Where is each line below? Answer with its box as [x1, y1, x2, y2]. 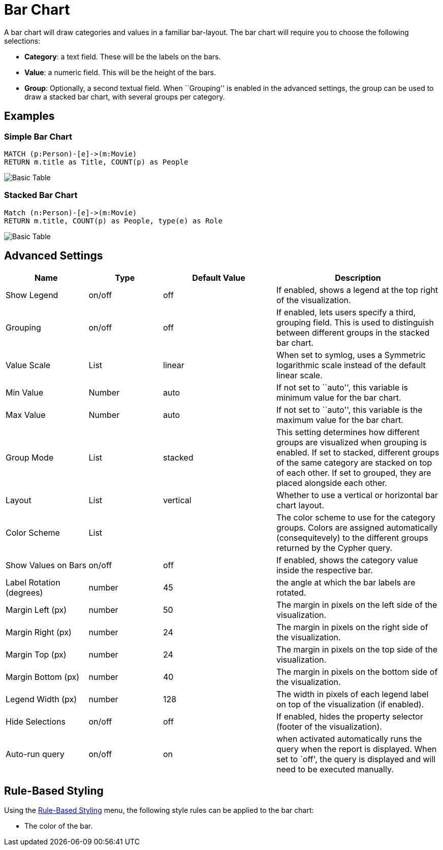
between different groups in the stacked [276, 327, 430, 338]
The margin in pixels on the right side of [276, 622, 428, 632]
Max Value [6, 409, 46, 420]
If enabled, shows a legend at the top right [276, 284, 438, 295]
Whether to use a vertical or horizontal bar [276, 489, 438, 500]
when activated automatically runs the [276, 733, 422, 744]
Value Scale [6, 359, 51, 370]
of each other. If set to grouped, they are [276, 467, 431, 478]
